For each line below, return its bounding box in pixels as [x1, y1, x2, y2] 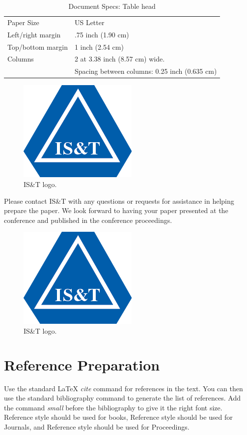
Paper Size [7, 17, 39, 27]
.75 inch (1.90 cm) [74, 29, 129, 39]
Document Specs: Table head [68, 1, 156, 11]
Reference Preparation [4, 354, 160, 374]
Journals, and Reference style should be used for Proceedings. [4, 421, 190, 432]
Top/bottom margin [7, 41, 68, 52]
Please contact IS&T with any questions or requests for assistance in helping [4, 195, 234, 206]
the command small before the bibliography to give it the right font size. [4, 402, 222, 412]
